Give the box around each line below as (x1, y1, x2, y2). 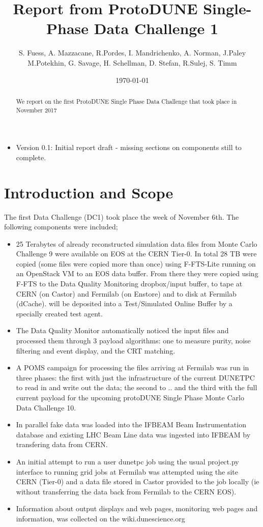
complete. (16, 152, 46, 162)
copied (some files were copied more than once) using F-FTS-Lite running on (16, 258, 256, 269)
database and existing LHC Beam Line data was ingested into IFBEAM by (16, 429, 251, 440)
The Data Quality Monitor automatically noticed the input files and (16, 325, 229, 336)
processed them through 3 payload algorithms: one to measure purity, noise (16, 335, 251, 346)
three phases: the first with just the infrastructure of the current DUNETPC (16, 372, 255, 383)
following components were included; (4, 221, 118, 232)
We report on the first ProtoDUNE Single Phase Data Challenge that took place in (16, 97, 237, 105)
